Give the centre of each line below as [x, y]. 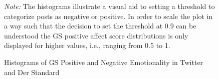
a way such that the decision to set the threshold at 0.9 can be [100, 26]
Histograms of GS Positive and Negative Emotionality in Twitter [104, 62]
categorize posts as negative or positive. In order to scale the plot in [108, 16]
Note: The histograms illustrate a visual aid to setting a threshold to [110, 6]
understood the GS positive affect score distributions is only [96, 35]
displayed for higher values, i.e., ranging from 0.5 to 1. [87, 45]
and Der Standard [32, 72]
